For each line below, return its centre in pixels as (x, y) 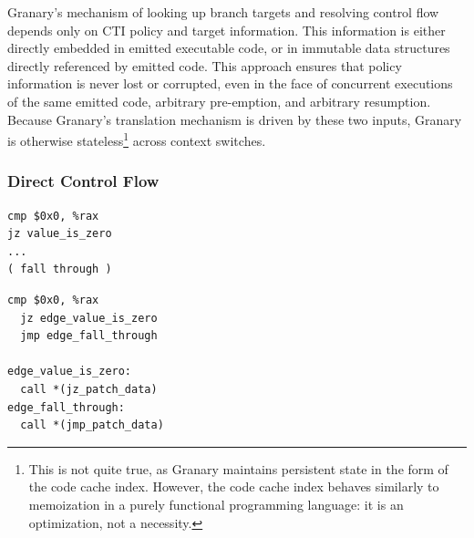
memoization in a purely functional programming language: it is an (216, 504)
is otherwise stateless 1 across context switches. (137, 139)
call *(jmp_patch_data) (92, 425)
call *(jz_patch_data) (89, 389)
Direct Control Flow (83, 181)
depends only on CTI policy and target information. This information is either (227, 30)
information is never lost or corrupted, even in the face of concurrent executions (230, 83)
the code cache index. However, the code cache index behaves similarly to (234, 486)
